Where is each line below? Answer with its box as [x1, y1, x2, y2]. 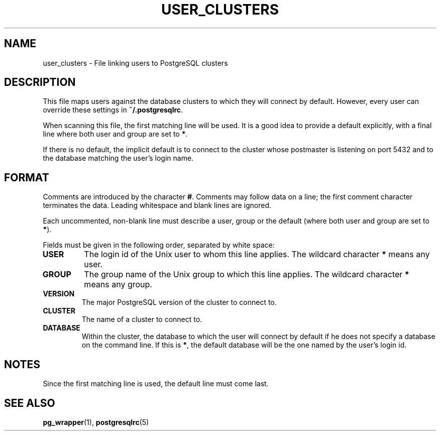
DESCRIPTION [4, 76, 76, 89]
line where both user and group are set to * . [43, 130, 188, 139]
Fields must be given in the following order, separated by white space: [43, 241, 275, 250]
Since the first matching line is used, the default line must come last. [43, 379, 269, 388]
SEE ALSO [4, 396, 55, 409]
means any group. [84, 279, 152, 290]
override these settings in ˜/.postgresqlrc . [43, 105, 183, 115]
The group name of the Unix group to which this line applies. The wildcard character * [84, 269, 409, 280]
